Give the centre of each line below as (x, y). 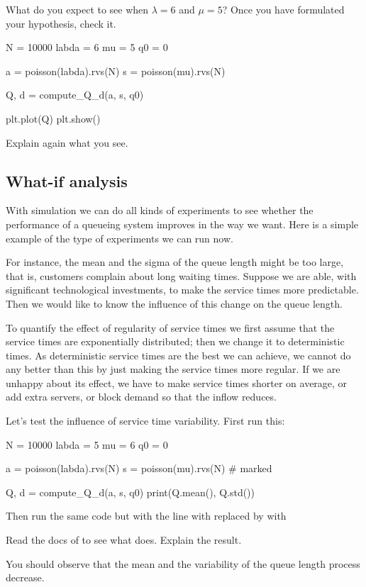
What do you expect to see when (77, 9)
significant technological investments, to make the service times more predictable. (182, 290)
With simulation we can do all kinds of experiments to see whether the (160, 210)
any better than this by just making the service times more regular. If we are (173, 369)
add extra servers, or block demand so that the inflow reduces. (141, 397)
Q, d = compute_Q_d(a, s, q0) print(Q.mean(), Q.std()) (131, 492)
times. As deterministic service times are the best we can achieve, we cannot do (178, 355)
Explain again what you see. (67, 142)
